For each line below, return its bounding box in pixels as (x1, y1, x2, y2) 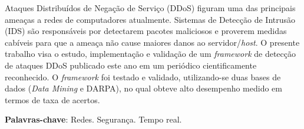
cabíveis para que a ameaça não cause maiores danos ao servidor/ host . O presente (5, 36, 300, 48)
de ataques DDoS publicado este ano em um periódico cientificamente (5, 59, 257, 71)
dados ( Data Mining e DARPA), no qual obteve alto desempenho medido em (5, 82, 282, 94)
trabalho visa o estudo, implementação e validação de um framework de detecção (5, 47, 296, 60)
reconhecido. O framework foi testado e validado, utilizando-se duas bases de (5, 70, 281, 83)
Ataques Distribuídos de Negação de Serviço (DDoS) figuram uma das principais (5, 2, 296, 13)
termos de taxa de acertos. (5, 93, 100, 106)
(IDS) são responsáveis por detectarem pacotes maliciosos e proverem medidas (5, 25, 287, 37)
